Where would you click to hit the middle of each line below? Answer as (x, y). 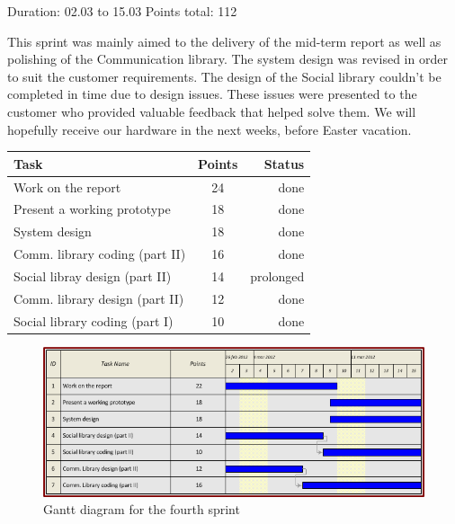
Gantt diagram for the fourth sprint (142, 509)
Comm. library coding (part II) (100, 254)
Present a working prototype (92, 209)
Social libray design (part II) (93, 275)
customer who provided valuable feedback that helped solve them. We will (212, 111)
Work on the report (67, 187)
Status (284, 163)
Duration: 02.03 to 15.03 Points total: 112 (122, 11)
